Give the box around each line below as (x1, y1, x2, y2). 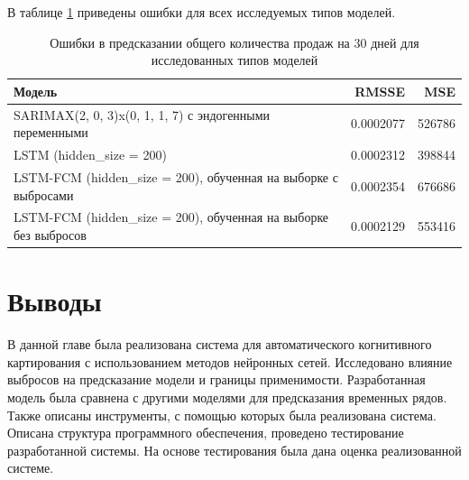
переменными (14, 123, 88, 142)
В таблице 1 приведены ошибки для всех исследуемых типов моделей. (7, 3, 396, 21)
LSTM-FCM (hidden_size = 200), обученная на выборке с (14, 167, 338, 186)
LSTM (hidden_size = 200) (14, 145, 167, 164)
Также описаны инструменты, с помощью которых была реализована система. (7, 405, 437, 424)
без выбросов (14, 225, 87, 244)
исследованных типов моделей (151, 51, 318, 69)
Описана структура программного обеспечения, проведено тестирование (7, 423, 404, 442)
